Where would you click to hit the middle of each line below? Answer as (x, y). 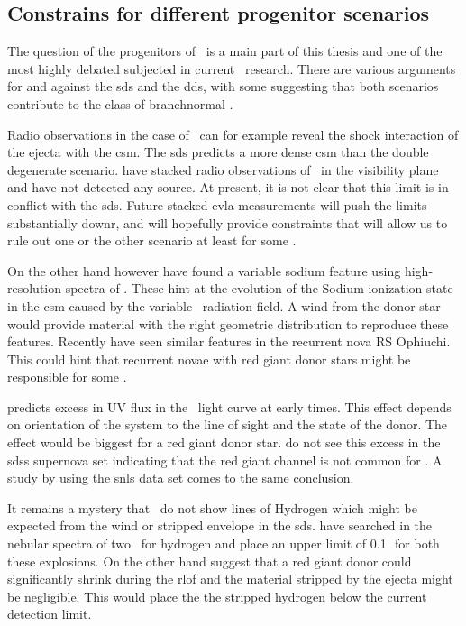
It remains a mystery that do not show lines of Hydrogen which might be (213, 507)
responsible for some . (67, 377)
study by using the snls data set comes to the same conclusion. (181, 478)
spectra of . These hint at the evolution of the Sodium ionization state (259, 288)
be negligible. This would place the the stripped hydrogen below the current (217, 596)
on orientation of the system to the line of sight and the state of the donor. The (228, 424)
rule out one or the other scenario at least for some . (152, 240)
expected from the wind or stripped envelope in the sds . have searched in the (220, 525)
